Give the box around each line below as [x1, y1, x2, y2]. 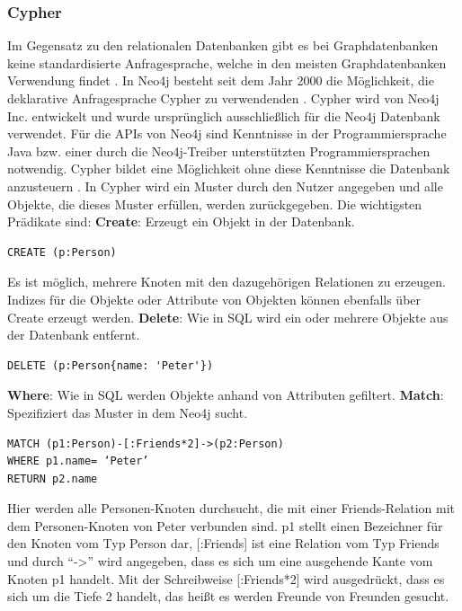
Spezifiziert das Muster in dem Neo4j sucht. [7, 403, 248, 421]
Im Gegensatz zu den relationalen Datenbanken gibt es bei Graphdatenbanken [7, 36, 439, 55]
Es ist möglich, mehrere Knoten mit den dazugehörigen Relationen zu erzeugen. [7, 272, 446, 291]
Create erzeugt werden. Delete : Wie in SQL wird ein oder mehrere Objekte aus [7, 307, 449, 326]
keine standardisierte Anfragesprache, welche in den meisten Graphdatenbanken [7, 53, 447, 72]
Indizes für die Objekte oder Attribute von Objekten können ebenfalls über [7, 289, 422, 308]
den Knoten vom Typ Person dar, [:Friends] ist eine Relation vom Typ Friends [7, 534, 440, 553]
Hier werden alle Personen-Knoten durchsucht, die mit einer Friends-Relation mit [7, 499, 456, 518]
